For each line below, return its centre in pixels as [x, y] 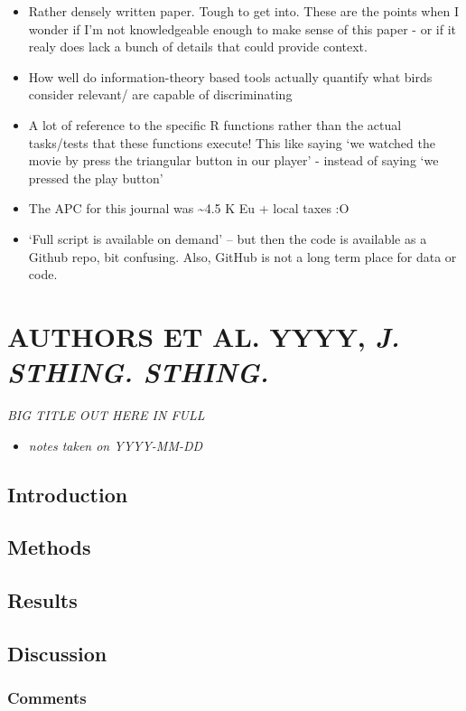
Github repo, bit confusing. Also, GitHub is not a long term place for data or [242, 256]
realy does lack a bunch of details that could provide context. [198, 47]
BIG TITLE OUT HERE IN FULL [106, 415]
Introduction [68, 494]
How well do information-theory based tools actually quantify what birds [230, 76]
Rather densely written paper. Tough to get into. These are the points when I [243, 11]
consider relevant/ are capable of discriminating [160, 94]
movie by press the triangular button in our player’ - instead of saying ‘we [233, 160]
